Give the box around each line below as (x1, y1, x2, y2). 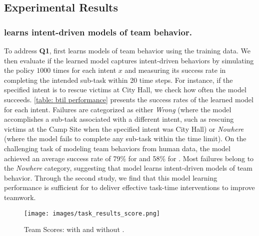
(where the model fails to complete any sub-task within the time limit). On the (4, 133, 246, 144)
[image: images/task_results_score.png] (24, 210, 160, 217)
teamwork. (4, 192, 36, 202)
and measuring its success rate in (124, 65, 226, 75)
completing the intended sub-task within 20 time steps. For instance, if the (4, 74, 233, 85)
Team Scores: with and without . (24, 224, 124, 235)
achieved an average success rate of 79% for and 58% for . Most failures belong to (4, 153, 254, 163)
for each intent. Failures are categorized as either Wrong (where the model (4, 104, 231, 114)
